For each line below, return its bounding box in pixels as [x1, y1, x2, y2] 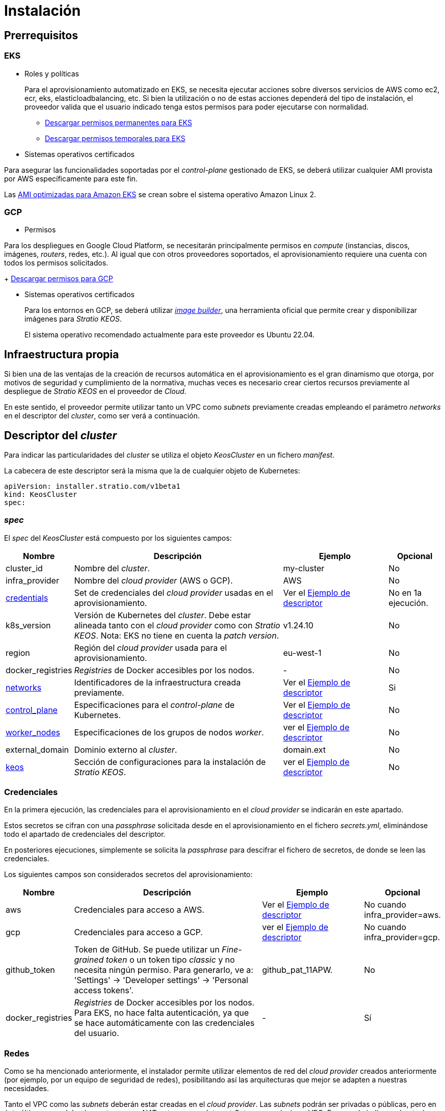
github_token [6, 965, 55, 975]
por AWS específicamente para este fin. [4, 174, 138, 183]
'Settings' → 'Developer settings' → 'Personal [74, 975, 248, 986]
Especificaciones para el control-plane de [74, 699, 235, 710]
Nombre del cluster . [74, 563, 150, 573]
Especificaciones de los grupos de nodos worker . [74, 727, 264, 737]
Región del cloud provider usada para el [74, 642, 227, 653]
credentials [6, 592, 48, 603]
